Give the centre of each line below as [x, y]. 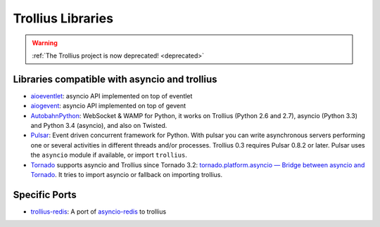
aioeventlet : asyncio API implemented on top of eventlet [112, 96]
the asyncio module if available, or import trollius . [109, 155]
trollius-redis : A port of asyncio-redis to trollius [99, 212]
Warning [45, 43]
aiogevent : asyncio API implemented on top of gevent [108, 106]
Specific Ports [45, 194]
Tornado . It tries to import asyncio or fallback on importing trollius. [127, 174]
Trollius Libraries [63, 18]
